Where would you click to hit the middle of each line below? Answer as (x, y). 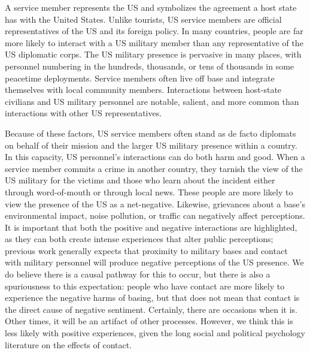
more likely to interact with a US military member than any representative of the (154, 42)
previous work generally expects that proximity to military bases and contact (146, 250)
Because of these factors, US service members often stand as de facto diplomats (151, 133)
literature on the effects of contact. (69, 344)
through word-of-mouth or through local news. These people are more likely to (149, 191)
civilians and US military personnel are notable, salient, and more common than (152, 101)
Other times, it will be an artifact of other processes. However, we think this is (149, 321)
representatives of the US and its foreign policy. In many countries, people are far (154, 31)
